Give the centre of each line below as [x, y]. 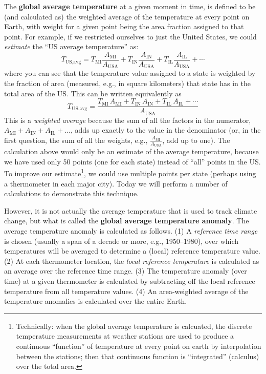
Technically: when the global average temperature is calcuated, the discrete [134, 326]
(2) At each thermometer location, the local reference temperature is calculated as [132, 261]
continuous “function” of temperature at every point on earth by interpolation [139, 346]
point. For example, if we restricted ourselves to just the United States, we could [130, 36]
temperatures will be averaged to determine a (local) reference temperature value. [132, 251]
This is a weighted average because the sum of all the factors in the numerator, [128, 120]
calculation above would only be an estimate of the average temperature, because [131, 151]
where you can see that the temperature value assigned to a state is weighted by [130, 73]
